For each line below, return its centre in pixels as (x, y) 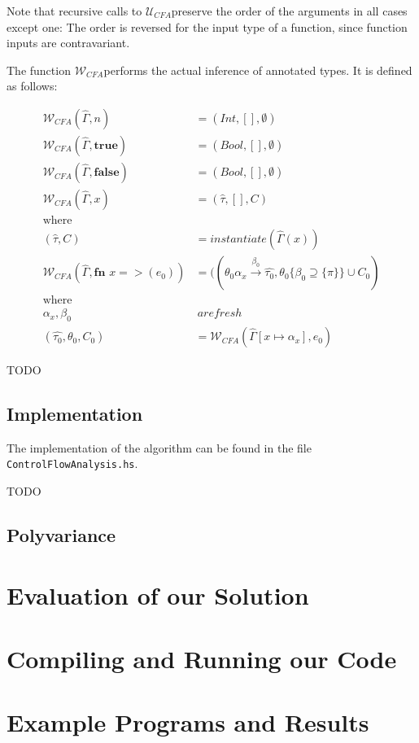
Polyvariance (61, 535)
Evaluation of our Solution (158, 594)
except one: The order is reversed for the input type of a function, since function (207, 26)
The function (39, 70)
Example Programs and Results (188, 722)
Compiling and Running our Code (202, 659)
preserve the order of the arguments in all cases (289, 11)
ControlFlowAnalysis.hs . (72, 463)
